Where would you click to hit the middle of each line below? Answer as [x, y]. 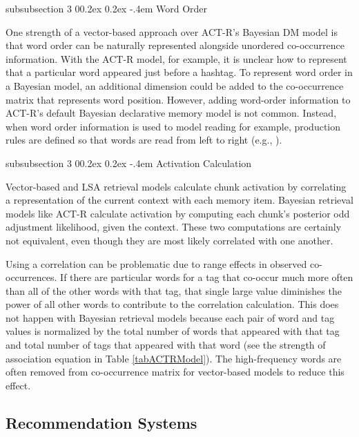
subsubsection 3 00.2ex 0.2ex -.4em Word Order [107, 8]
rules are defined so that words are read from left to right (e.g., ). [144, 140]
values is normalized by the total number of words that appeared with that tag [173, 331]
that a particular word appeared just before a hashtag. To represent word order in [179, 72]
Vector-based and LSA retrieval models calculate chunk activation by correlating [176, 186]
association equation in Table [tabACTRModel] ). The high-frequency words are [174, 358]
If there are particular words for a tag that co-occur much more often [207, 277]
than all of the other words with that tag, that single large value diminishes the [174, 290]
